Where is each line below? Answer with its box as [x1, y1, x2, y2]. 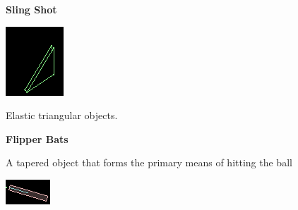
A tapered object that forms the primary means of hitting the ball [6, 155, 292, 170]
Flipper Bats [6, 131, 68, 146]
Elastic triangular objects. [6, 108, 118, 123]
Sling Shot [6, 2, 57, 16]
